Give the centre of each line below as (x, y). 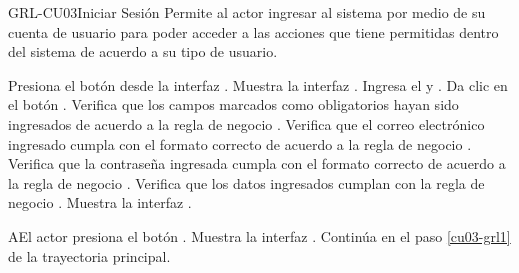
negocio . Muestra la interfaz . (100, 202)
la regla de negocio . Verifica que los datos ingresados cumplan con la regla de (246, 182)
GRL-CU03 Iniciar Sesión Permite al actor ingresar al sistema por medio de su (247, 12)
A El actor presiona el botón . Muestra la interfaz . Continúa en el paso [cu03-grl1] (259, 235)
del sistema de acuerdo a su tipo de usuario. (143, 51)
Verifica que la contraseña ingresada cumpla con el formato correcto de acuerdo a (257, 163)
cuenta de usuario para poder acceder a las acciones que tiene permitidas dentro (253, 31)
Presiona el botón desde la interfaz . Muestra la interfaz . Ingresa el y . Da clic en (258, 84)
